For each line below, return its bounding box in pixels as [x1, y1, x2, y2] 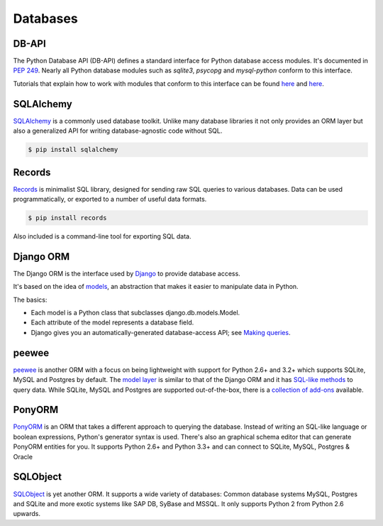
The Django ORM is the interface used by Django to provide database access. [13, 269, 240, 278]
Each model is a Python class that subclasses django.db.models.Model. [30, 309, 240, 317]
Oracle [13, 452, 33, 461]
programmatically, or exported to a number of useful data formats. [13, 195, 207, 204]
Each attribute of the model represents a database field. [30, 318, 194, 327]
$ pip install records [28, 214, 107, 221]
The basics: [13, 295, 48, 304]
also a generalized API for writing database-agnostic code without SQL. [13, 126, 223, 135]
